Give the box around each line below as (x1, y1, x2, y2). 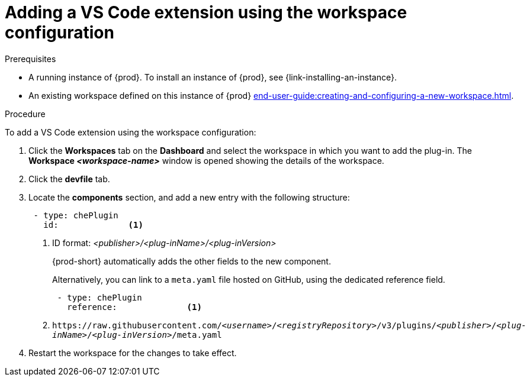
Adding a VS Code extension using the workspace (5, 2, 407, 22)
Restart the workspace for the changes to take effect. (28, 347, 237, 358)
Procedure (5, 108, 46, 119)
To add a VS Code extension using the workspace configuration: (5, 127, 256, 137)
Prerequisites (5, 53, 56, 64)
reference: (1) (67, 302, 202, 312)
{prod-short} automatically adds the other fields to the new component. (52, 256, 331, 266)
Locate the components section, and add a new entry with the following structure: (28, 192, 350, 202)
